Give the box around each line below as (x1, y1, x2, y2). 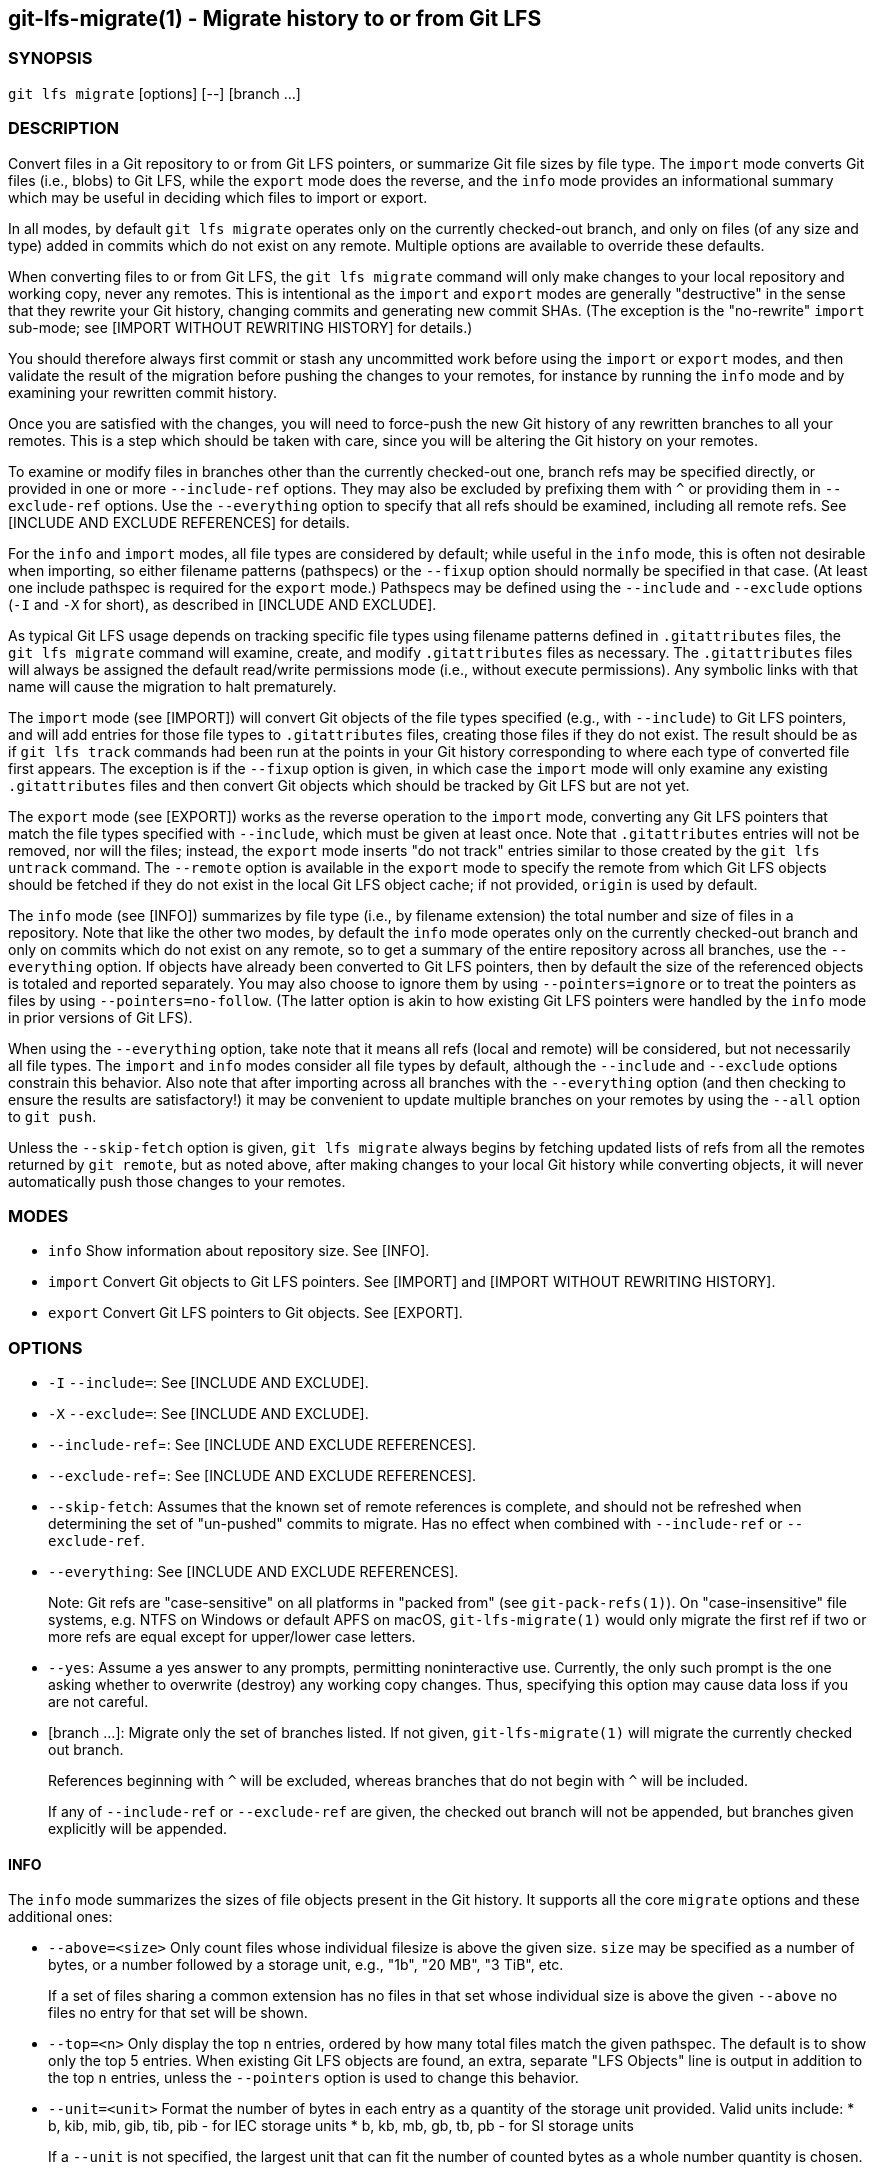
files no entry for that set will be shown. (48, 2004, 308, 2022)
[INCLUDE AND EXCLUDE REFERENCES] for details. (8, 513, 350, 531)
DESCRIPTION (8, 118, 120, 139)
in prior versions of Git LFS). (8, 1008, 193, 1026)
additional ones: (8, 1908, 113, 1926)
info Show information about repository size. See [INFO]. (48, 1242, 430, 1260)
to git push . (8, 1107, 97, 1125)
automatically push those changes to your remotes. (8, 1172, 346, 1190)
